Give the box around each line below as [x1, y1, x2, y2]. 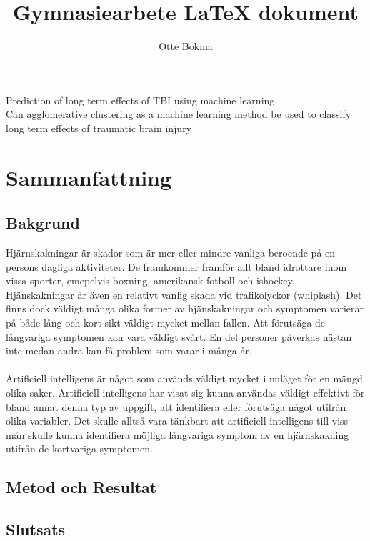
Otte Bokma [159, 39, 213, 54]
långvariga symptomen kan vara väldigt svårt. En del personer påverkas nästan [6, 329, 352, 344]
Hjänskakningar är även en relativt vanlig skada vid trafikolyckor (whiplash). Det [6, 287, 362, 302]
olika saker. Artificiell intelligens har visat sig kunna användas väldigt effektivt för [6, 385, 365, 400]
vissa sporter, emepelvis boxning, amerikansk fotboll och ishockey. [6, 273, 295, 288]
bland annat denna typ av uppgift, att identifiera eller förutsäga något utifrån [6, 399, 346, 414]
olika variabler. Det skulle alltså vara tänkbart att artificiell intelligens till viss [6, 413, 349, 428]
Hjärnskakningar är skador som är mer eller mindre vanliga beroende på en [6, 245, 336, 260]
